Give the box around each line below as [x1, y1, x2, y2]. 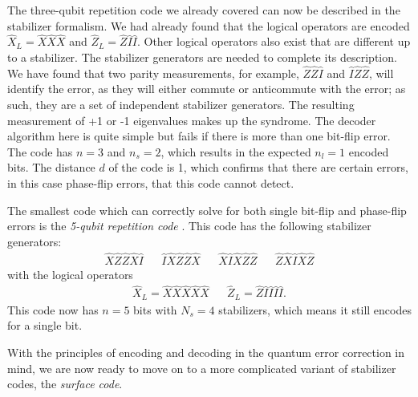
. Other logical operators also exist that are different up [136, 33, 411, 50]
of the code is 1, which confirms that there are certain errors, [108, 159, 408, 176]
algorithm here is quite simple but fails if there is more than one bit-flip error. [7, 128, 391, 144]
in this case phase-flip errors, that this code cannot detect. [7, 174, 294, 191]
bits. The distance [7, 159, 95, 176]
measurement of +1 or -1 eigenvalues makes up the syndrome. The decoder [7, 111, 376, 128]
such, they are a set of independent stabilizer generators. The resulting [7, 96, 355, 112]
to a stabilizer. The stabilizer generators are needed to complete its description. [7, 49, 397, 65]
